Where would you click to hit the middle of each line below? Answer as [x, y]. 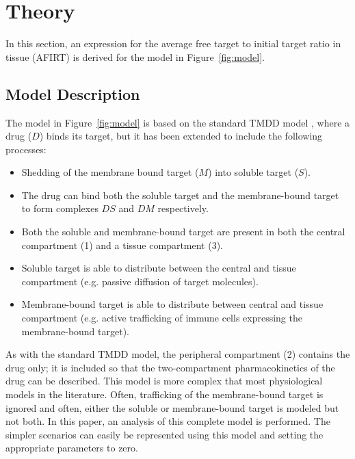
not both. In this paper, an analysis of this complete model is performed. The [168, 421]
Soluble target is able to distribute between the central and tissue [159, 268]
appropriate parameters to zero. [72, 448]
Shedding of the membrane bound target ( [110, 172]
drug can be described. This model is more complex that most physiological [164, 381]
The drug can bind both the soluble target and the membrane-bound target [180, 195]
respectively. [183, 208]
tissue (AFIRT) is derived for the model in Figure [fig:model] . [135, 56]
